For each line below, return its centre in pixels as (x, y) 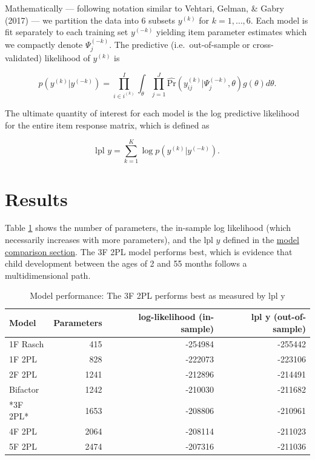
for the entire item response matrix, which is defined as (107, 125)
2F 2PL (23, 374)
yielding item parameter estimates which (232, 32)
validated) (24, 58)
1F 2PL (23, 359)
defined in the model (261, 240)
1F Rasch (27, 344)
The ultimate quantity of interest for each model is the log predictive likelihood (152, 113)
